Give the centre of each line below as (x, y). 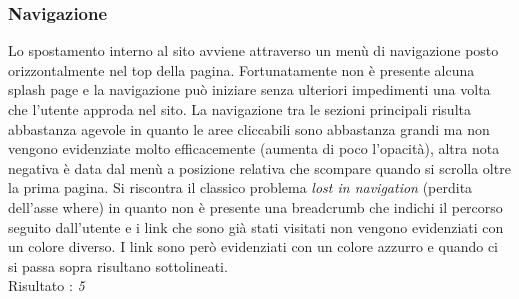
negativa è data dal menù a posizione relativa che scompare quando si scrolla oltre (259, 167)
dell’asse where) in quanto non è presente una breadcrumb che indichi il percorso (255, 206)
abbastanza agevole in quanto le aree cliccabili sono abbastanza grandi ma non (249, 128)
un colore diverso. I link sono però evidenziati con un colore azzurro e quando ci (253, 246)
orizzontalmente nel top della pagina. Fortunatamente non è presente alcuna (241, 69)
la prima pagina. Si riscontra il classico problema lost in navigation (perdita (240, 187)
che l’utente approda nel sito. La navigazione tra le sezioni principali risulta (239, 109)
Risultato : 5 (46, 285)
